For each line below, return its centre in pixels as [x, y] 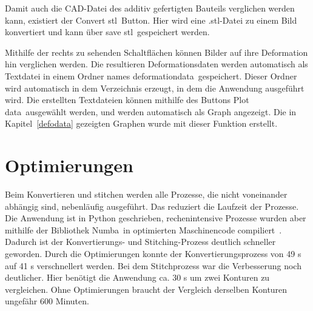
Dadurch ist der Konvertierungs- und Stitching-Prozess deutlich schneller [140, 242]
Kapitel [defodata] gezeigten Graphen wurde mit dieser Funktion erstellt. [141, 123]
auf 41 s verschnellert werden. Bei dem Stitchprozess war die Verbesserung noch [153, 265]
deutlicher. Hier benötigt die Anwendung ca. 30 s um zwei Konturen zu [137, 277]
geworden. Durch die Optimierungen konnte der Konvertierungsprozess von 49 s [153, 254]
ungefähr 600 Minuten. [47, 301]
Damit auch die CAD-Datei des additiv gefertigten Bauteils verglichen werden [150, 8]
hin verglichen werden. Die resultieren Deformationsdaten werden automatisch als [156, 64]
